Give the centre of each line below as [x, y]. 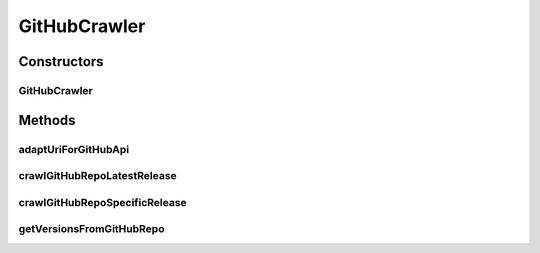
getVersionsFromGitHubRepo [91, 229]
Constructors [61, 61]
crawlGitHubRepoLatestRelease [97, 176]
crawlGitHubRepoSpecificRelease [102, 202]
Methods [47, 120]
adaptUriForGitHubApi [74, 149]
